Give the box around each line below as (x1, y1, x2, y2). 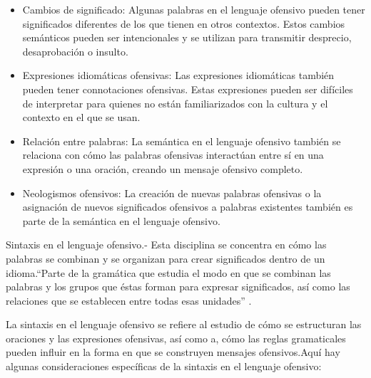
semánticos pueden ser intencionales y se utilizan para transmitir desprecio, (22, 30, 352, 45)
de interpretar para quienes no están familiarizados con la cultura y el (22, 95, 328, 110)
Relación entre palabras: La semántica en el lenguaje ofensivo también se (22, 133, 341, 148)
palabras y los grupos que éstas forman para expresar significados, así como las (6, 279, 350, 294)
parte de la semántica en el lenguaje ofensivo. (22, 213, 220, 228)
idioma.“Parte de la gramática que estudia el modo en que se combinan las (6, 265, 331, 280)
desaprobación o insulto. (22, 43, 128, 58)
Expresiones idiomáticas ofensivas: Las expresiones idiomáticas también (22, 68, 335, 83)
